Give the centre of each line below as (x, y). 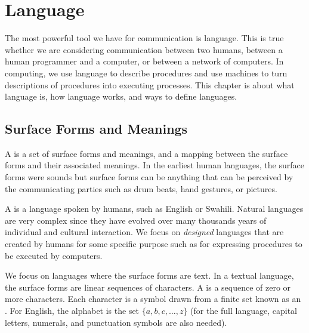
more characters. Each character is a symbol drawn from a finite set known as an (153, 299)
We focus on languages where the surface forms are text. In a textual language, (149, 275)
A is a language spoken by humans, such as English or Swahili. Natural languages (154, 209)
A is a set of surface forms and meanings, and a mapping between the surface (146, 153)
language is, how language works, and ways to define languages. (121, 96)
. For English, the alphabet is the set (72, 311)
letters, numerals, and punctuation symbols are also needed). (116, 322)
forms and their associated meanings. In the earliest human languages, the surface (154, 165)
